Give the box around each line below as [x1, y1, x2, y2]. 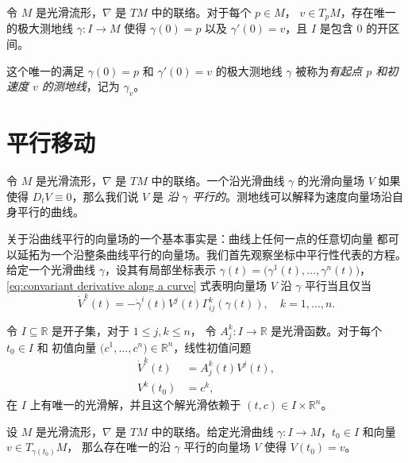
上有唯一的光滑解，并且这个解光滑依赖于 [29, 396, 241, 413]
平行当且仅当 [305, 276, 372, 293]
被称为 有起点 [295, 62, 363, 79]
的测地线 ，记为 [41, 78, 120, 95]
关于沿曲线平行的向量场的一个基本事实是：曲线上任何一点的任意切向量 [6, 230, 373, 246]
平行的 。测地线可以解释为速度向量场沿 [191, 187, 392, 204]
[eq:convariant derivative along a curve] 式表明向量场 [6, 276, 267, 293]
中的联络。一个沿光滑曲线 [151, 172, 285, 189]
